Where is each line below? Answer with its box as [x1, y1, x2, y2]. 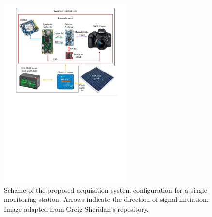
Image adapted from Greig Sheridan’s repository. [4, 203, 149, 214]
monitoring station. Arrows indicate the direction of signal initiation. [4, 194, 209, 204]
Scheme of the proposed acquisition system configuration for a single [4, 184, 207, 195]
